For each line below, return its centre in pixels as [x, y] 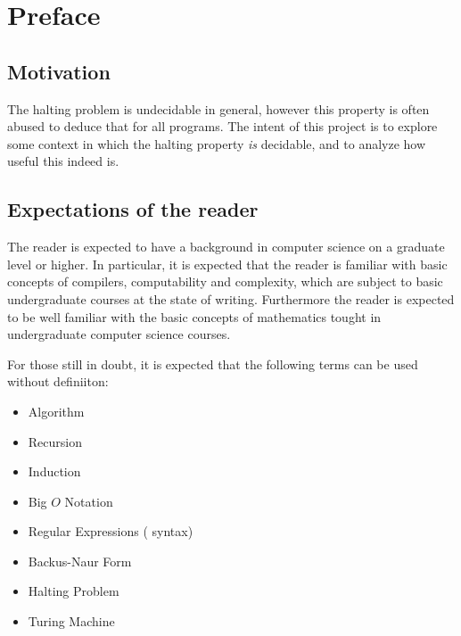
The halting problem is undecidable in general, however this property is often [218, 108]
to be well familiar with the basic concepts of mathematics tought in [194, 316]
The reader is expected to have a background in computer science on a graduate [226, 247]
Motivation [59, 71]
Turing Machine [71, 621]
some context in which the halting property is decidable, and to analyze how [217, 143]
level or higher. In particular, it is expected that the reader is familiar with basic [227, 264]
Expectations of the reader [133, 209]
